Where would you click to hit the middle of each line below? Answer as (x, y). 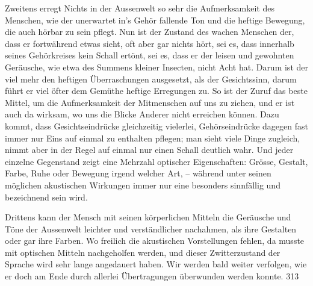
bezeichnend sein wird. (46, 197)
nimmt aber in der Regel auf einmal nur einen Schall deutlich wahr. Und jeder (149, 150)
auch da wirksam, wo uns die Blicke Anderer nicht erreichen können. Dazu (142, 114)
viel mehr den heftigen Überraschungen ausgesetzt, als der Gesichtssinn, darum (151, 79)
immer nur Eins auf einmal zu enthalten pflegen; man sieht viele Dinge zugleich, (153, 138)
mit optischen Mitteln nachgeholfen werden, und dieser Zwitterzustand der (143, 252)
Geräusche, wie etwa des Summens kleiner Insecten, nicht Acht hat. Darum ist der (156, 67)
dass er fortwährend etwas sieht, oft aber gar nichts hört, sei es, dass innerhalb (150, 43)
